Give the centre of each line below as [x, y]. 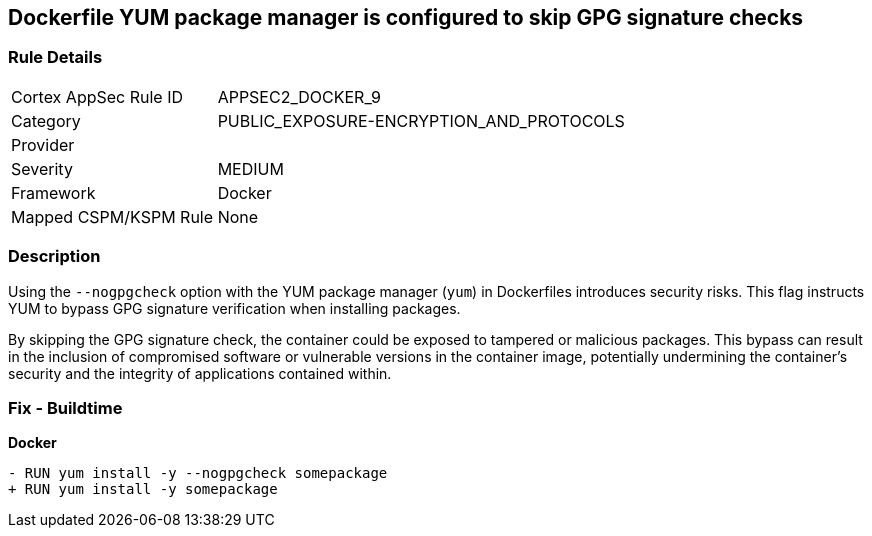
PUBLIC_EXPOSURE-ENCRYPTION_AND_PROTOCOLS [421, 120]
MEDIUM [250, 168]
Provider [43, 144]
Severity [42, 168]
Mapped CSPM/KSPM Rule [112, 216]
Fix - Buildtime [65, 407]
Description [54, 256]
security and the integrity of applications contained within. [200, 373]
